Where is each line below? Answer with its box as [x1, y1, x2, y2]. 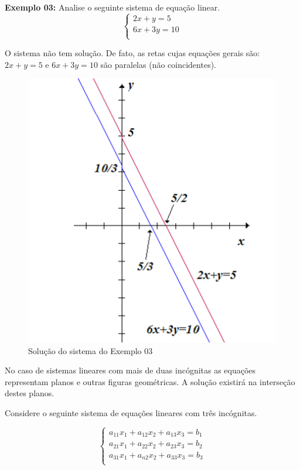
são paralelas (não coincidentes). [100, 58, 216, 70]
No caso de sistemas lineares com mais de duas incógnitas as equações [5, 364, 256, 376]
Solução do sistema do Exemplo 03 [28, 344, 153, 356]
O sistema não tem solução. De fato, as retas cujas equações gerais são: [5, 47, 260, 59]
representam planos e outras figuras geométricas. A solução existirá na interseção [5, 375, 295, 387]
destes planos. [5, 387, 54, 399]
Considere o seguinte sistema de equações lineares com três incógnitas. [5, 407, 257, 419]
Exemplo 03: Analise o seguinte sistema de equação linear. [5, 1, 220, 13]
